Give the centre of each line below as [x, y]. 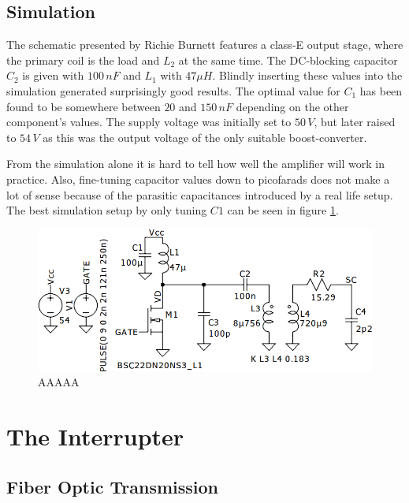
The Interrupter [95, 436]
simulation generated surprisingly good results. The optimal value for [173, 90]
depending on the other [292, 106]
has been [381, 90]
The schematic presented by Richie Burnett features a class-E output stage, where [205, 45]
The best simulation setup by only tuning [107, 210]
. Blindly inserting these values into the [307, 75]
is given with [53, 75]
